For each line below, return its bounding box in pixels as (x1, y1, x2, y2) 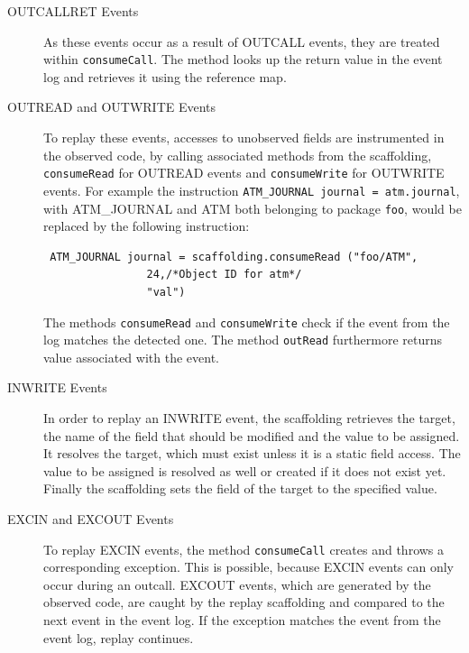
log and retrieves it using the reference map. (43, 67, 287, 86)
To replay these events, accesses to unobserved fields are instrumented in (43, 128, 445, 147)
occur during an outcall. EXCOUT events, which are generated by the (43, 575, 431, 593)
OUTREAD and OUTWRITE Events (7, 97, 216, 116)
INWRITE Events (7, 378, 107, 397)
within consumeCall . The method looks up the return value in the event (43, 50, 443, 69)
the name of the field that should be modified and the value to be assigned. (43, 426, 460, 445)
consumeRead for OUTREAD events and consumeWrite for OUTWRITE (43, 163, 445, 182)
